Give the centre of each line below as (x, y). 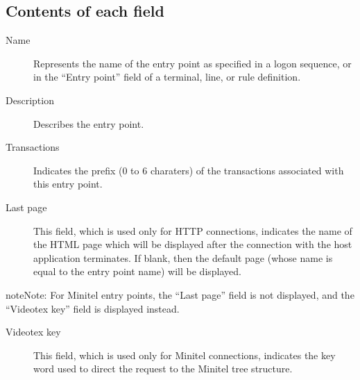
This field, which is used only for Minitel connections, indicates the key (185, 355)
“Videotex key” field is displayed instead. (93, 308)
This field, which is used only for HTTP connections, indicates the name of (193, 230)
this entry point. (68, 184)
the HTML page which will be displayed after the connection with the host (193, 244)
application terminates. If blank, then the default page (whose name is (183, 257)
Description (30, 100)
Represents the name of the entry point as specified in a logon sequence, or (192, 63)
